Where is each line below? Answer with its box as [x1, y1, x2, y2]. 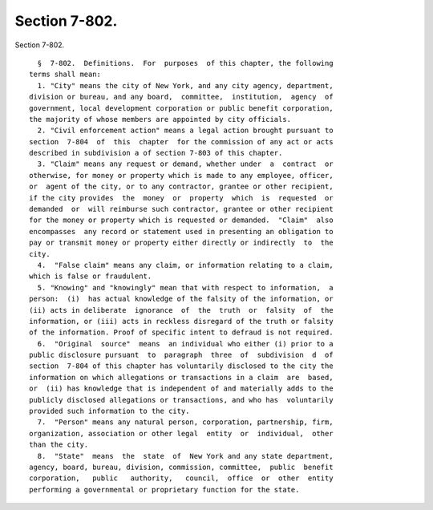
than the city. [29, 440, 89, 449]
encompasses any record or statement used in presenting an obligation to [29, 227, 334, 236]
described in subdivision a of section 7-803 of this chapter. [29, 148, 283, 158]
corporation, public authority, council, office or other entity [29, 474, 334, 483]
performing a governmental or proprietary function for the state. [29, 485, 300, 494]
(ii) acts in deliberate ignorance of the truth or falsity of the [29, 306, 334, 314]
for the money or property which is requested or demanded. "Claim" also [29, 216, 334, 225]
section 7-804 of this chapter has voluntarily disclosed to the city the [29, 362, 334, 370]
